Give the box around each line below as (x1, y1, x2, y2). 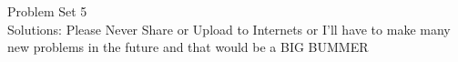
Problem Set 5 (7, 2, 87, 20)
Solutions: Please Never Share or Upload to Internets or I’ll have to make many (7, 19, 451, 38)
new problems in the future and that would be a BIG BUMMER (7, 37, 369, 57)
